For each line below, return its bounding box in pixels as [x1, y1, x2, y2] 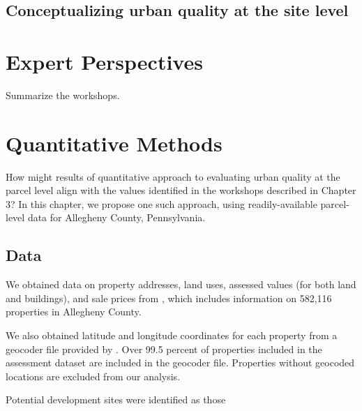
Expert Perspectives [6, 47, 203, 75]
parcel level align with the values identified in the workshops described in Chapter [6, 183, 356, 197]
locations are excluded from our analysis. [6, 368, 181, 383]
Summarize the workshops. [6, 87, 120, 102]
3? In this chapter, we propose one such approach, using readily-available [6, 196, 317, 211]
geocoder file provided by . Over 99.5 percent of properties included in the [6, 341, 322, 356]
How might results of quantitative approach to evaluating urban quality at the [6, 169, 340, 184]
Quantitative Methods [6, 128, 223, 157]
